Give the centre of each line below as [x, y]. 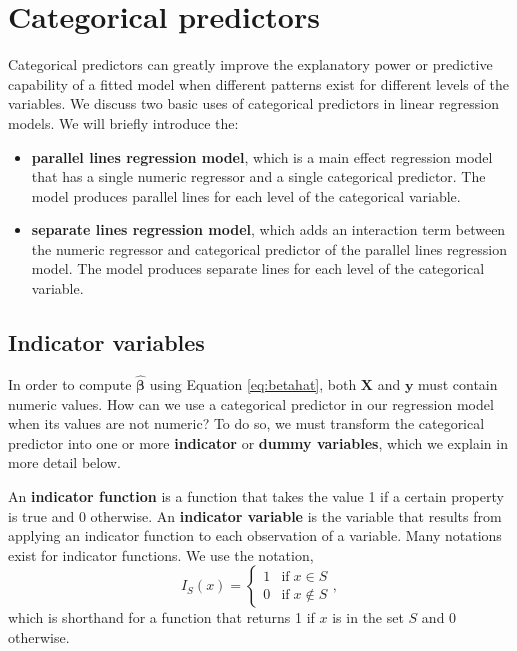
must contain [458, 384]
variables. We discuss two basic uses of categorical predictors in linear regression [253, 103]
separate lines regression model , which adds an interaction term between [268, 229]
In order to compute [70, 384]
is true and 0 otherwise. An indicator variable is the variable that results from [255, 515]
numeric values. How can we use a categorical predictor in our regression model [251, 403]
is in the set [368, 617]
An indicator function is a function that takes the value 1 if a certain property [256, 496]
